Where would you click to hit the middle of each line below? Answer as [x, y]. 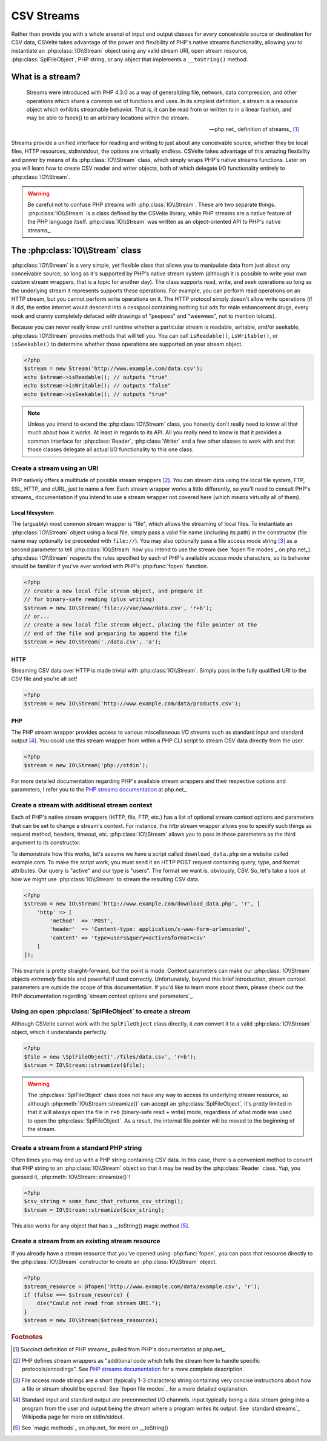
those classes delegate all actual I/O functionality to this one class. [111, 449]
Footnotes [27, 1337]
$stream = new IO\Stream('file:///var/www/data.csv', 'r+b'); [118, 608]
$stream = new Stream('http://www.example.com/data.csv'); [113, 369]
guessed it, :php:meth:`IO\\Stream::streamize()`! [71, 1177]
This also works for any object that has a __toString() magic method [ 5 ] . [101, 1226]
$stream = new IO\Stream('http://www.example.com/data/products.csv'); [133, 703]
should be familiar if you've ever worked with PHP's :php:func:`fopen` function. [110, 566]
